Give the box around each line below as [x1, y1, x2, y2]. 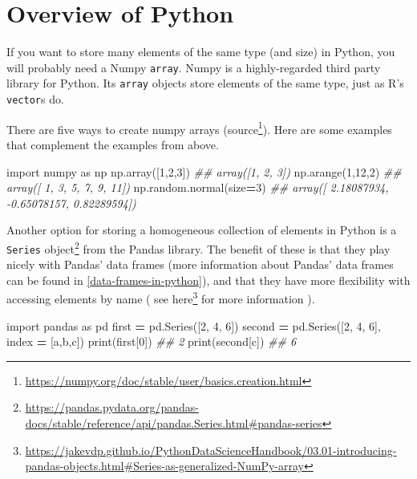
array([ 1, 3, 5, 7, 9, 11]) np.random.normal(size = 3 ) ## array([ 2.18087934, [6, 179, 389, 196]
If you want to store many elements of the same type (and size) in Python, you [6, 43, 395, 60]
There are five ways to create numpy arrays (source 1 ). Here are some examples [6, 118, 392, 137]
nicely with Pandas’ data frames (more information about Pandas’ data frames [6, 256, 394, 273]
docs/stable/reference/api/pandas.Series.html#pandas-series [25, 415, 322, 432]
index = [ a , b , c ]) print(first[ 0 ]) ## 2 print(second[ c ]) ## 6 [6, 333, 297, 350]
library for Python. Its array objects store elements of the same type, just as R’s [6, 75, 404, 91]
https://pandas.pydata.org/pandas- [25, 399, 199, 416]
